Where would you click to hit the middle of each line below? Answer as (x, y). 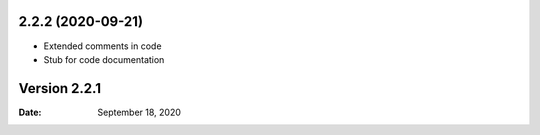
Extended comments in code (102, 46)
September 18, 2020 (139, 112)
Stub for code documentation (104, 59)
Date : (30, 112)
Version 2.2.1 (60, 88)
